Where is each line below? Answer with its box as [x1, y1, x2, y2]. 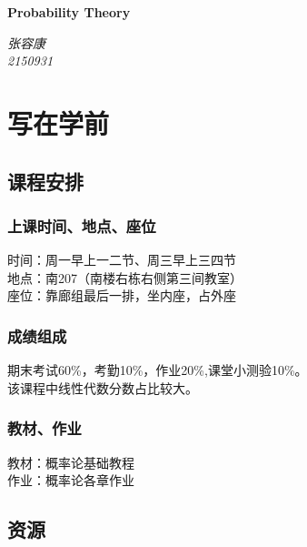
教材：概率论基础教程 [7, 452, 134, 471]
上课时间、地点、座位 [7, 214, 156, 237]
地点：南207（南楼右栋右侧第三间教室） [7, 268, 243, 287]
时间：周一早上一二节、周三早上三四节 [7, 250, 236, 269]
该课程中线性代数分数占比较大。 [7, 378, 198, 397]
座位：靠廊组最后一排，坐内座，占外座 [7, 286, 236, 305]
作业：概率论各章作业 [7, 471, 134, 490]
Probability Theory [7, 3, 131, 21]
